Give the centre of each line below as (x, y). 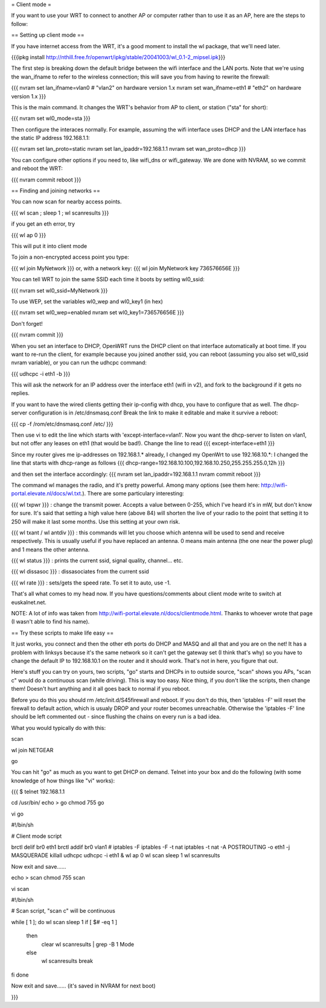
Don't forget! (27, 323)
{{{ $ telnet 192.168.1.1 (38, 792)
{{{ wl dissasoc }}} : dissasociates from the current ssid (80, 572)
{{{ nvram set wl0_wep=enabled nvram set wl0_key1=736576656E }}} (97, 312)
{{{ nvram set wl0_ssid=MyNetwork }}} (59, 290)
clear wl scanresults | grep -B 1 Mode (88, 944)
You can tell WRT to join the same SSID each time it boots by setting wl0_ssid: (108, 279)
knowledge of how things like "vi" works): (63, 781)
